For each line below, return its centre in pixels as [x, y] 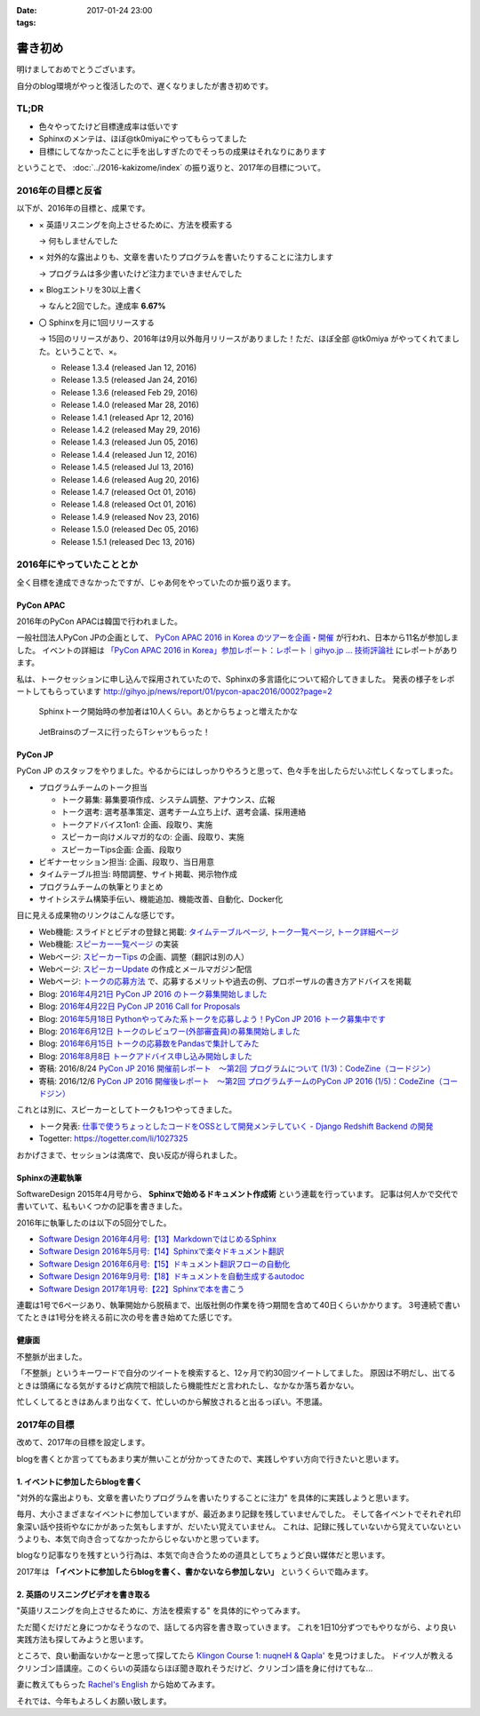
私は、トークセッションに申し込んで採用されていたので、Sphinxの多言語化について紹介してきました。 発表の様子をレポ [236, 679]
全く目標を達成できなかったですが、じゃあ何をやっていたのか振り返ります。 [156, 582]
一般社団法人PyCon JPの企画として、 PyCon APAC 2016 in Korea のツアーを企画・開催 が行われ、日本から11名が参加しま [238, 638]
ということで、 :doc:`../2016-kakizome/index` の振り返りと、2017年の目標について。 [171, 168]
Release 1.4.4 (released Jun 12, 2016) [129, 454]
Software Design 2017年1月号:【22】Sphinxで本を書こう [142, 1289]
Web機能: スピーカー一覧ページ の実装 [109, 944]
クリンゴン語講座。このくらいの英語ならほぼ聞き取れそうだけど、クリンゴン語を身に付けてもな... [195, 1668]
